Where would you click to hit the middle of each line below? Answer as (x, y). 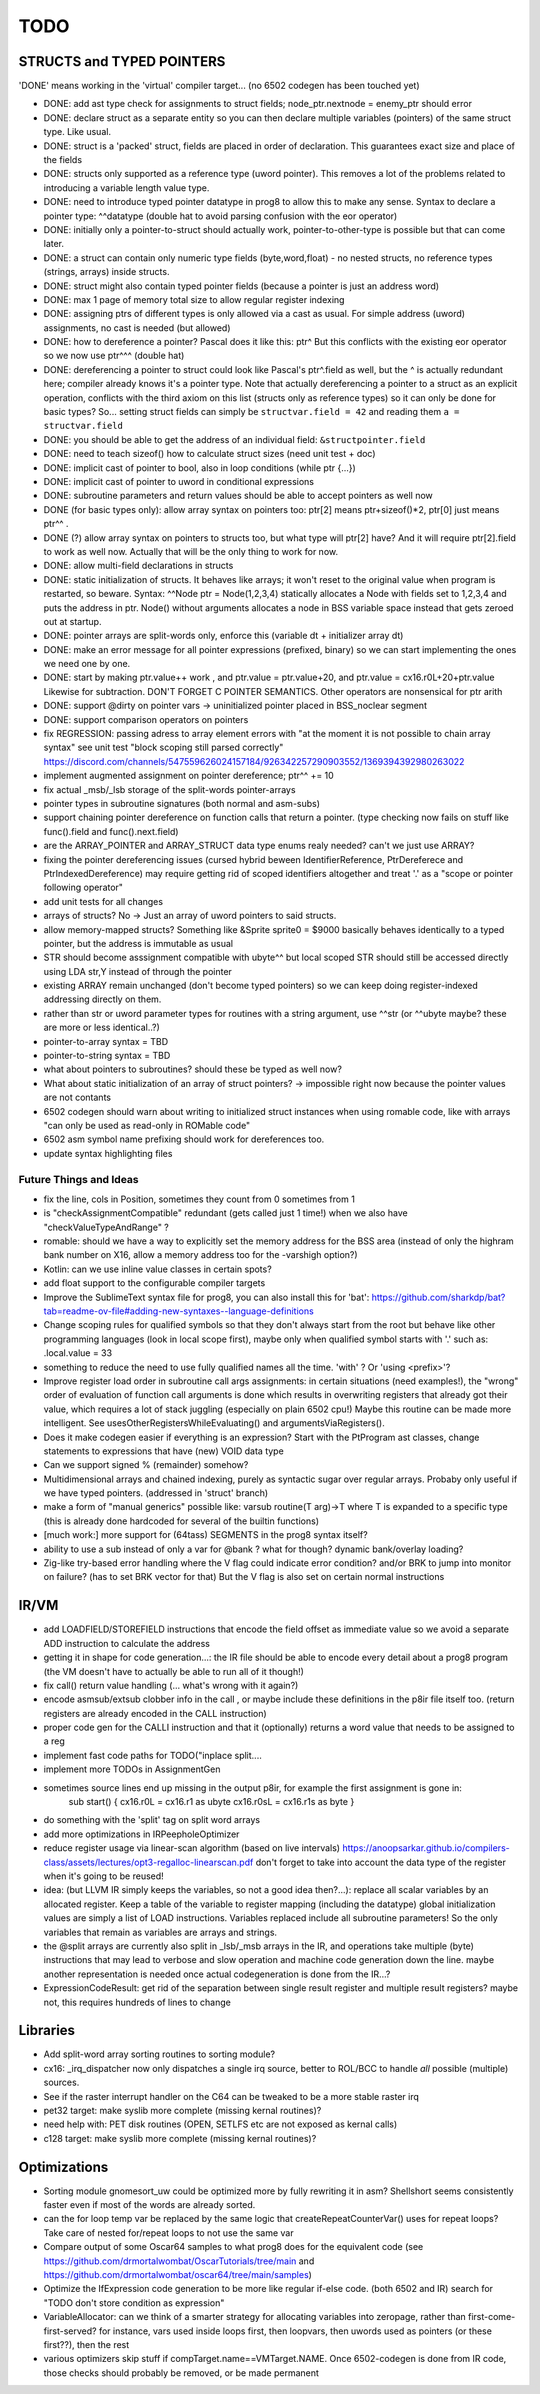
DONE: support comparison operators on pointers (146, 719)
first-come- (491, 2317)
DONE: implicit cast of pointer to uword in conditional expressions (179, 481)
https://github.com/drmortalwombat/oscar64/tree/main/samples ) (177, 2274)
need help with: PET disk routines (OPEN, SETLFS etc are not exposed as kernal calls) (220, 2124)
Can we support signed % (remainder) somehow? (146, 1465)
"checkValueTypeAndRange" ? (106, 1227)
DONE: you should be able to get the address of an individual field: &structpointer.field (234, 439)
